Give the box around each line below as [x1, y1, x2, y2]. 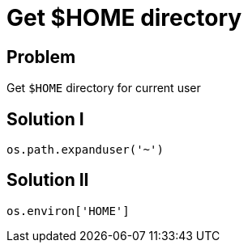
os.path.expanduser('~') [6, 143, 164, 157]
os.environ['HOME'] [6, 204, 130, 217]
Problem [6, 46, 76, 67]
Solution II [6, 170, 89, 191]
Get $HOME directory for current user [6, 81, 201, 95]
